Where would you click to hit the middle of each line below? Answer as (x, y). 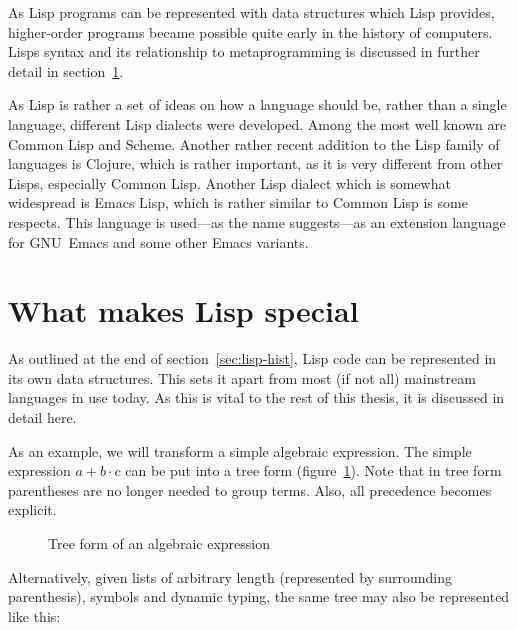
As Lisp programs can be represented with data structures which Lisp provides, (251, 12)
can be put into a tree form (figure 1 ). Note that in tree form (313, 470)
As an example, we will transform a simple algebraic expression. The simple (240, 450)
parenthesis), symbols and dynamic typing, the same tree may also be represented (259, 596)
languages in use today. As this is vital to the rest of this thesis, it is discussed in (256, 397)
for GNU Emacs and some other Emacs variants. (158, 241)
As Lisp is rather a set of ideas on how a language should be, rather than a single (257, 104)
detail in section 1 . (66, 70)
